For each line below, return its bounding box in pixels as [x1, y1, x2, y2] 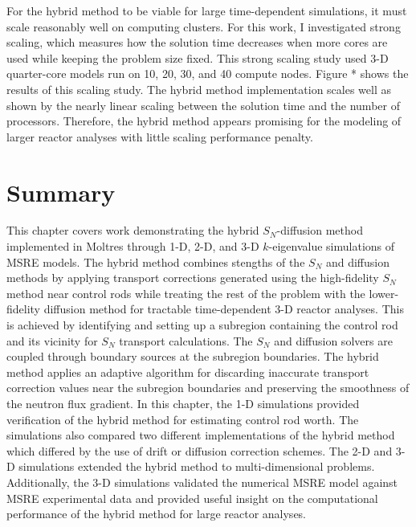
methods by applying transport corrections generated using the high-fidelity [6, 269, 379, 286]
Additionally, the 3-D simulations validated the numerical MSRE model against [6, 473, 398, 490]
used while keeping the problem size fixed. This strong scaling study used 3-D [6, 49, 389, 66]
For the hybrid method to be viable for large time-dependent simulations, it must [6, 2, 407, 18]
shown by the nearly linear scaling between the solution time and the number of [6, 96, 400, 113]
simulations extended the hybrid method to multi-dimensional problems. [18, 458, 375, 475]
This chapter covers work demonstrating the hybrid [6, 222, 259, 239]
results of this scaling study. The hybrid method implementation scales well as [6, 80, 392, 97]
